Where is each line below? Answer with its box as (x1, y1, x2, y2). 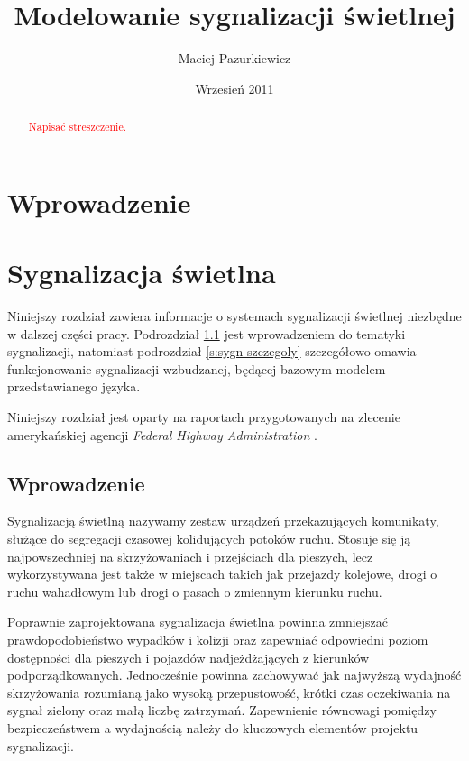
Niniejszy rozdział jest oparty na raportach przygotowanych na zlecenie (7, 408, 400, 426)
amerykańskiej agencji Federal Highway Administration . (7, 425, 317, 444)
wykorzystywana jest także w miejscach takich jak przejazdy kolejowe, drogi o (7, 564, 437, 583)
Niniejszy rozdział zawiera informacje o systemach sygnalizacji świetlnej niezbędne (7, 307, 462, 325)
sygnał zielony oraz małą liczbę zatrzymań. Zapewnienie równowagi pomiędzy (7, 701, 437, 720)
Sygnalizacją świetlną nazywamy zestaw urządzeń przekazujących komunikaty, (7, 511, 439, 530)
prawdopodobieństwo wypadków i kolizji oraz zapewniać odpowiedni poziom (7, 630, 428, 648)
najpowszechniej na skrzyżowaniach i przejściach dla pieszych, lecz (7, 546, 373, 565)
